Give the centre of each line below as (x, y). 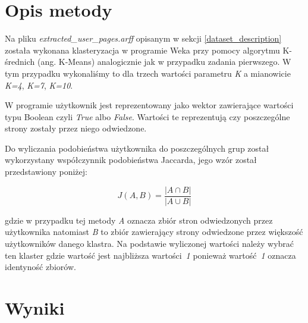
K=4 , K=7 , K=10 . (39, 85)
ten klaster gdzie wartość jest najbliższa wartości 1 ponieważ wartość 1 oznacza (150, 255)
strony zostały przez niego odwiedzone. (76, 128)
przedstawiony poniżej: (46, 172)
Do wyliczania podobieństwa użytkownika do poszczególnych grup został (137, 148)
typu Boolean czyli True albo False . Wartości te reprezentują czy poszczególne (147, 116)
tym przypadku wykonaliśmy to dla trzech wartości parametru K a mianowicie (148, 73)
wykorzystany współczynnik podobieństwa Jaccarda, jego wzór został (131, 160)
